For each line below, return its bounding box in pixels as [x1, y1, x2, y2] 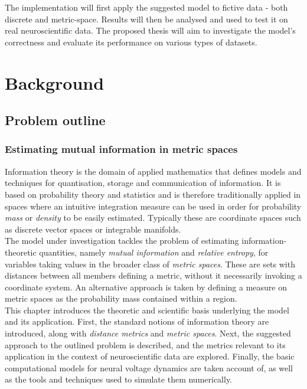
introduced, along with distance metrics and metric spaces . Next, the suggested [5, 327, 291, 339]
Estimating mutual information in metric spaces [5, 142, 238, 156]
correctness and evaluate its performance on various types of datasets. [5, 35, 257, 48]
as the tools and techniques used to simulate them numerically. [5, 373, 233, 385]
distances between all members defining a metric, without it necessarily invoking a [5, 269, 302, 282]
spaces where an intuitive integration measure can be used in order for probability [5, 200, 302, 212]
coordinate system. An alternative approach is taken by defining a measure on [5, 280, 288, 293]
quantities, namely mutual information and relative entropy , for [39, 246, 269, 258]
